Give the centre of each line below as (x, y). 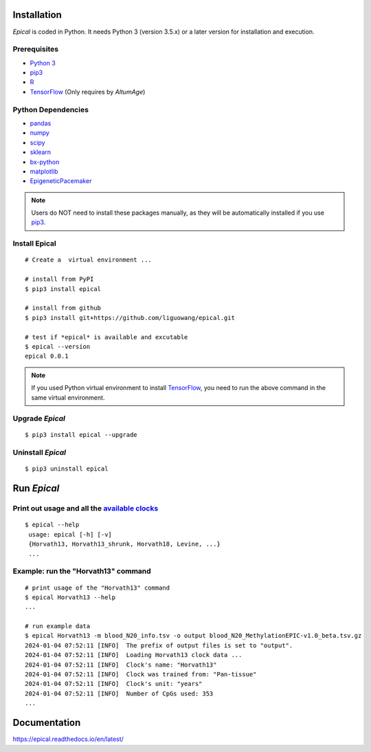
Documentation (47, 723)
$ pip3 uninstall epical (67, 469)
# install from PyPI (59, 279)
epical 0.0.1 (47, 356)
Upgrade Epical (39, 418)
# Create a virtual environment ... (89, 260)
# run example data (58, 626)
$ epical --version (58, 346)
